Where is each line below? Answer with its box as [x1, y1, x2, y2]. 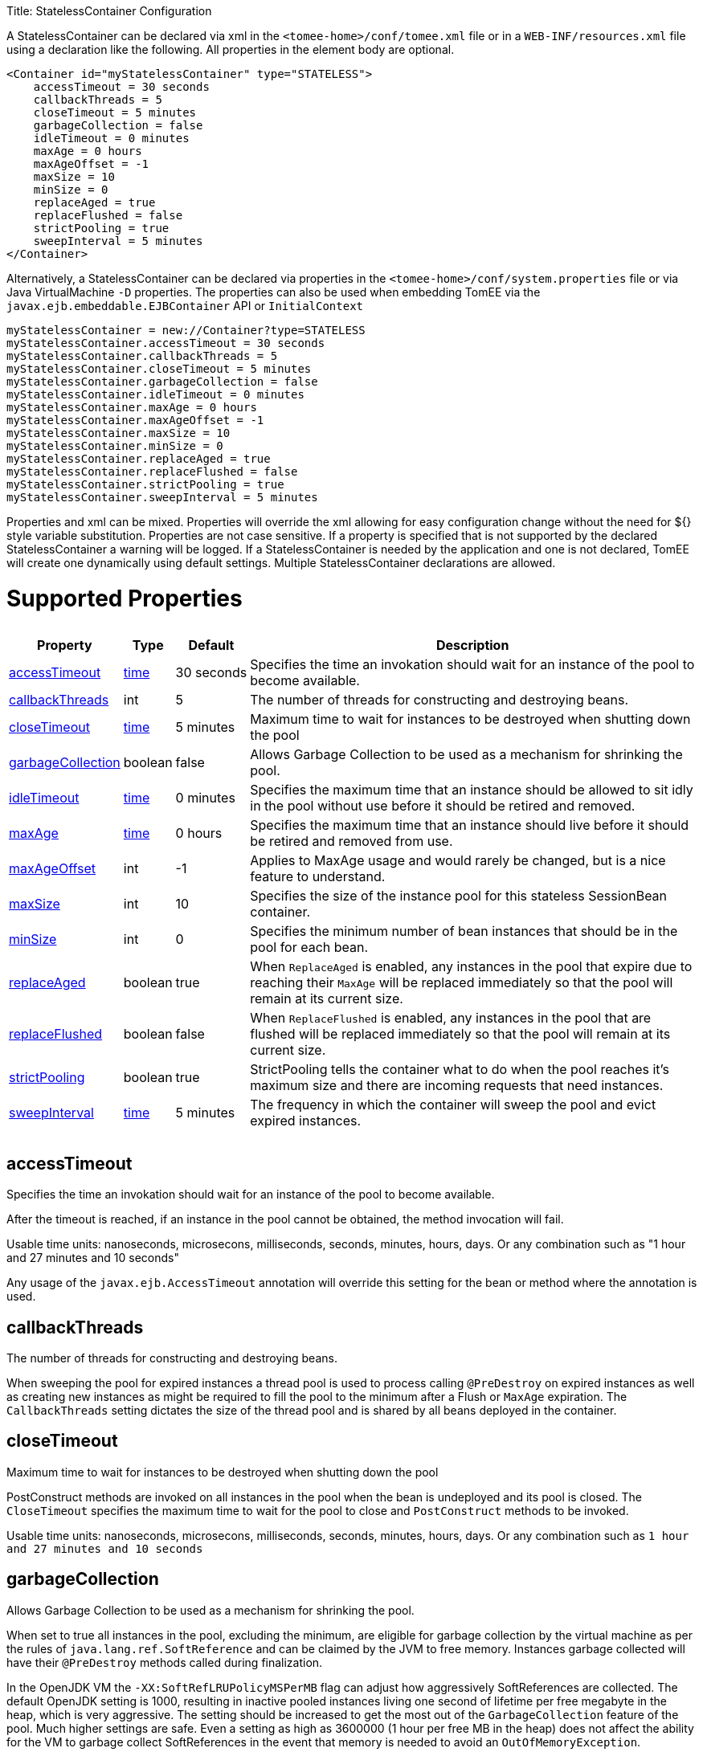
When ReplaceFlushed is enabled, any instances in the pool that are [250, 1009, 652, 1026]
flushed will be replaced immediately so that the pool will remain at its [250, 1025, 671, 1042]
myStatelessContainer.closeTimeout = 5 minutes [6, 362, 312, 375]
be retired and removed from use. [250, 832, 453, 849]
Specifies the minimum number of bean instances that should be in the [250, 922, 678, 939]
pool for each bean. [250, 938, 369, 955]
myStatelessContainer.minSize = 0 [6, 439, 223, 452]
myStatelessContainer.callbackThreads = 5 [6, 349, 278, 362]
